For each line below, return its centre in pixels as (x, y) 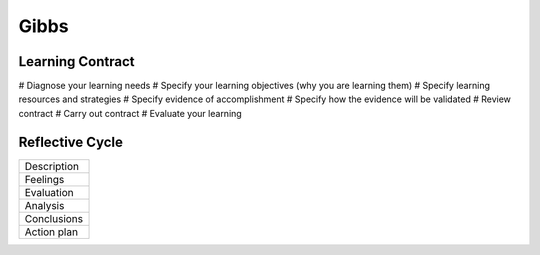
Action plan (51, 232)
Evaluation (49, 192)
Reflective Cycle (71, 141)
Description (52, 166)
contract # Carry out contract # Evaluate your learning (130, 113)
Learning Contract (76, 61)
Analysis (44, 205)
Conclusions (54, 218)
